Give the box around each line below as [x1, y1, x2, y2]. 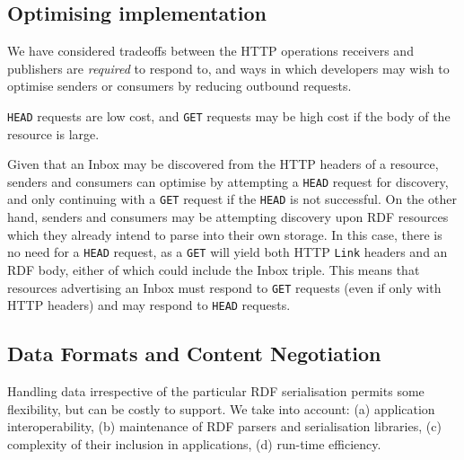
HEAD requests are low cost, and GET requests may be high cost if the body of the [7, 106, 451, 125]
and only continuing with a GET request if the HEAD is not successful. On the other [7, 190, 457, 208]
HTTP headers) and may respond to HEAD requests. [7, 296, 291, 314]
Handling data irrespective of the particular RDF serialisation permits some [7, 382, 425, 401]
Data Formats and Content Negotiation [7, 340, 381, 367]
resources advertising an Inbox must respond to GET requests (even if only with [7, 278, 442, 296]
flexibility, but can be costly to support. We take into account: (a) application [7, 399, 435, 418]
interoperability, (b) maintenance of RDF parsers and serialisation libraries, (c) [7, 417, 442, 436]
